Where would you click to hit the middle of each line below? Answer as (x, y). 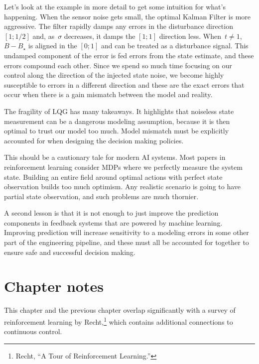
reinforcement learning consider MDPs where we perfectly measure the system (123, 167)
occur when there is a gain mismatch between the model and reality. (108, 94)
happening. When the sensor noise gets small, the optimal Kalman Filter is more (128, 16)
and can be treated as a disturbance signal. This (175, 46)
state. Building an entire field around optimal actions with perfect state (113, 177)
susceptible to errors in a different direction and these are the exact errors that (124, 84)
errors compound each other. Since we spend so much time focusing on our (118, 65)
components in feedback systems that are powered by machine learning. (113, 222)
